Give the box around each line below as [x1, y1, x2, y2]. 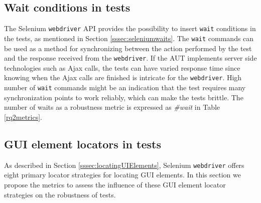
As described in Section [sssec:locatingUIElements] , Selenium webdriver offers [4, 159, 244, 170]
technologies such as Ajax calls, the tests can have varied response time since [4, 62, 240, 73]
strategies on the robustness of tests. [4, 189, 116, 199]
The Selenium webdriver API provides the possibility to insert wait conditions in [4, 23, 256, 34]
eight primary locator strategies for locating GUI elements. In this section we [4, 169, 241, 180]
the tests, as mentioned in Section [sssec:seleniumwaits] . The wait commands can [4, 33, 254, 43]
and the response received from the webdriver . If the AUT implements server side [4, 53, 257, 63]
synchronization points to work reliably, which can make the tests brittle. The [4, 92, 243, 102]
